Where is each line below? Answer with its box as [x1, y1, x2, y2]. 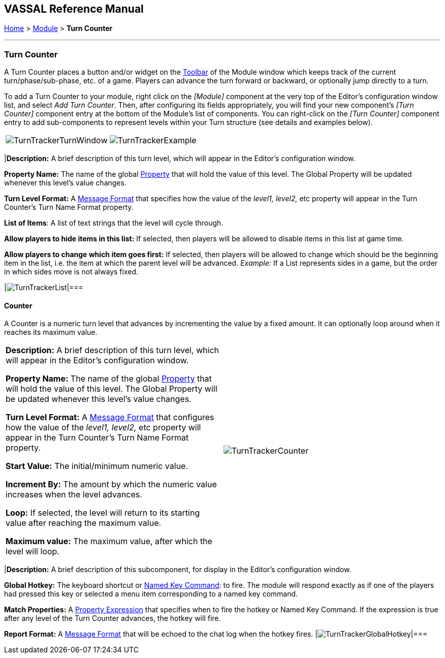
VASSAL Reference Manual [4, 3, 144, 15]
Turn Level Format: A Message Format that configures [6, 412, 214, 423]
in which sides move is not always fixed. [4, 267, 138, 276]
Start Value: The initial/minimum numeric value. [6, 461, 188, 472]
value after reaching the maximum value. [6, 518, 162, 528]
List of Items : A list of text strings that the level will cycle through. [4, 218, 224, 228]
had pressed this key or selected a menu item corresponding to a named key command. [4, 589, 298, 599]
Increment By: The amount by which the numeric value [6, 479, 217, 490]
